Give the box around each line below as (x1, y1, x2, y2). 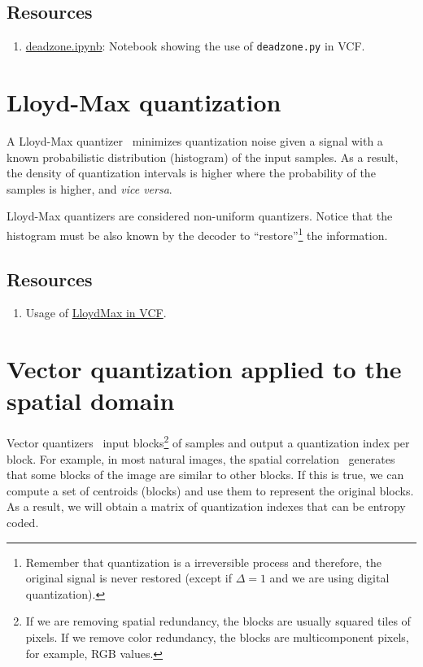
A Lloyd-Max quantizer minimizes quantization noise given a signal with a (7, 132, 383, 149)
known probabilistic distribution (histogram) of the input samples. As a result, (7, 148, 399, 165)
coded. (7, 513, 39, 530)
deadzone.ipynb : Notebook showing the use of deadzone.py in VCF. (25, 37, 365, 54)
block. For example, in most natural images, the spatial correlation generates (7, 450, 395, 467)
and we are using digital (269, 569, 390, 586)
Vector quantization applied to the (7, 352, 402, 386)
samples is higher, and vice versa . (7, 180, 172, 197)
